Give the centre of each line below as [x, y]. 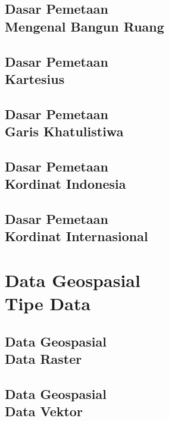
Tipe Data [48, 303]
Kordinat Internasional [76, 236]
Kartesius [35, 78]
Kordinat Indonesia [65, 184]
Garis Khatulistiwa [64, 131]
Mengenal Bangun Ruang [84, 26]
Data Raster [43, 359]
